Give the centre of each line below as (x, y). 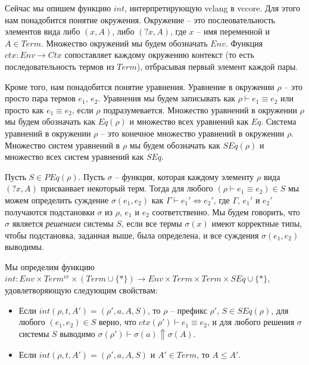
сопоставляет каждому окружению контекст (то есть (159, 55)
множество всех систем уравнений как (74, 157)
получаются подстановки (50, 211)
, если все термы (152, 223)
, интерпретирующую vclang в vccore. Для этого (213, 8)
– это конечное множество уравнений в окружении (193, 133)
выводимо (77, 333)
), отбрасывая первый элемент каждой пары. (217, 66)
